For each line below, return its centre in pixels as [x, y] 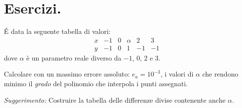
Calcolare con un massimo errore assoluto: [67, 74]
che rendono [220, 74]
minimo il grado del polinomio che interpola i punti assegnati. [96, 83]
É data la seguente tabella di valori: [57, 31]
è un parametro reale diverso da [74, 57]
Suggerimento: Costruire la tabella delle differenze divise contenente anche [115, 100]
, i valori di [177, 74]
